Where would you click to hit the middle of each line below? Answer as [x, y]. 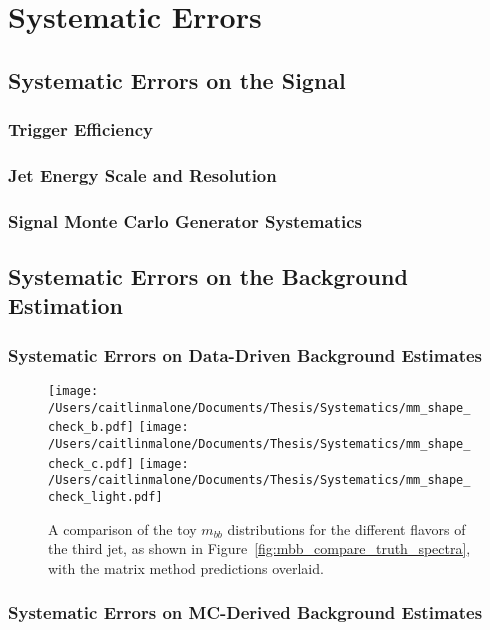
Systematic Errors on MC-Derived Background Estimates [245, 612]
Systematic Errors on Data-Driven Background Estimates [245, 354]
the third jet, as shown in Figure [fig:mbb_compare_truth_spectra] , [259, 548]
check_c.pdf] [91, 463]
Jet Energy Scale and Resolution [142, 174]
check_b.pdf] [91, 427]
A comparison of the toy [122, 528]
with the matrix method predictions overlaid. [186, 567]
